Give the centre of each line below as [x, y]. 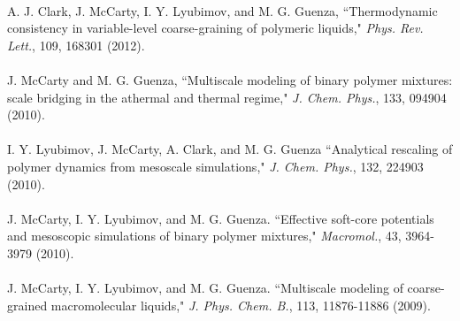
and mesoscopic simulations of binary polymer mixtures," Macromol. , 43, [204, 236]
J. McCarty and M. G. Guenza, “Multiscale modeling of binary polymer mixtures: [230, 79]
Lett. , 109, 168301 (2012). [76, 45]
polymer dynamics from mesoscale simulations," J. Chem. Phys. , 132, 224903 [215, 166]
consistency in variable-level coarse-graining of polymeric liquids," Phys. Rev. [215, 28]
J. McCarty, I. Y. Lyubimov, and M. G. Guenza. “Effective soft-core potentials [221, 218]
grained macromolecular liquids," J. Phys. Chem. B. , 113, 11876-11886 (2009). [219, 305]
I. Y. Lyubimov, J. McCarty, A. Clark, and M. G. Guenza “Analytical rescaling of [230, 149]
